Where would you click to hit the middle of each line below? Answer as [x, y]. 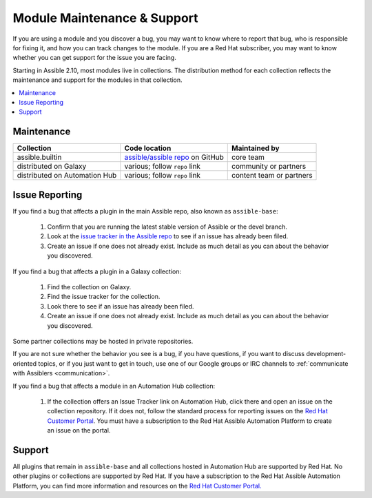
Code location [148, 148]
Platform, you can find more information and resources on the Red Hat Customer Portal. [137, 486]
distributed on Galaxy [52, 167]
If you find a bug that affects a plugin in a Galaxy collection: [97, 271]
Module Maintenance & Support [106, 18]
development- [326, 354]
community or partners [269, 167]
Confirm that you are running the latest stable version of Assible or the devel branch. [167, 227]
